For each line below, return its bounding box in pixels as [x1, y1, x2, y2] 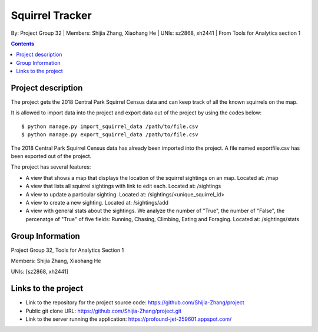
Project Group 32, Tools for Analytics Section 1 [11, 246, 124, 254]
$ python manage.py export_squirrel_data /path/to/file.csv [21, 132, 198, 138]
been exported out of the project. [11, 152, 91, 159]
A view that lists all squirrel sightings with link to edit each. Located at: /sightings [25, 183, 221, 190]
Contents [11, 40, 35, 47]
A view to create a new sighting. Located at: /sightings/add [25, 199, 169, 206]
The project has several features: [11, 163, 91, 170]
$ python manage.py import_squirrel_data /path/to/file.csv [21, 123, 198, 130]
